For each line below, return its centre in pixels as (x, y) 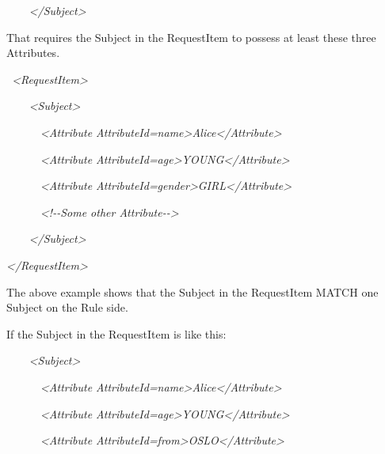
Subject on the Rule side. (67, 307)
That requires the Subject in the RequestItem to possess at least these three (191, 37)
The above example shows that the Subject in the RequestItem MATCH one (192, 291)
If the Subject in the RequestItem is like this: (116, 333)
